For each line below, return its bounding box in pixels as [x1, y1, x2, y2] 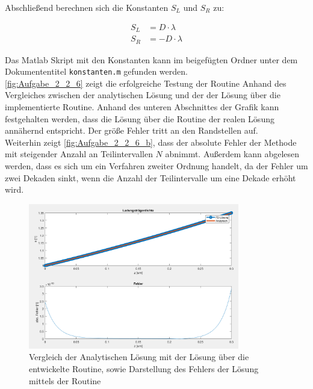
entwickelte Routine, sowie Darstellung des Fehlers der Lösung [29, 362, 259, 375]
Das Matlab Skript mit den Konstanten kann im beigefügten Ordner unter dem [5, 53, 298, 66]
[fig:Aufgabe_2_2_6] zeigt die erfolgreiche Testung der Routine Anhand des [5, 76, 287, 89]
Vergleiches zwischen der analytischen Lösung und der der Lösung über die [5, 89, 280, 101]
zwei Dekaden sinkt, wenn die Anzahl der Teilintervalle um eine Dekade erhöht [5, 171, 296, 184]
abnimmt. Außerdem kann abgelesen [165, 148, 300, 160]
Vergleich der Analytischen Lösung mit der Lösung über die [29, 350, 249, 363]
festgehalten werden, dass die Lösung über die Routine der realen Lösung [5, 112, 274, 125]
